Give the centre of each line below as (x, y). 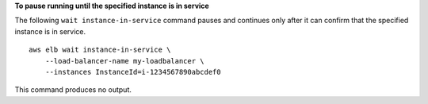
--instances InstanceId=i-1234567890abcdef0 (133, 72)
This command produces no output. (73, 90)
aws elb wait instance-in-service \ (100, 50)
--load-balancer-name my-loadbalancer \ (125, 61)
